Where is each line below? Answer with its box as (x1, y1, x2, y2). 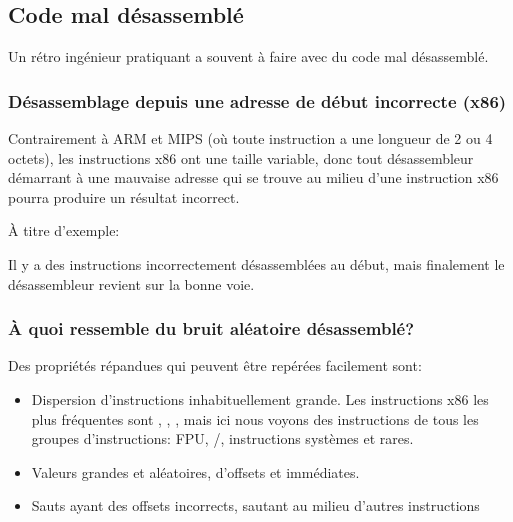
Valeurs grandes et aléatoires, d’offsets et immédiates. (31, 461, 360, 482)
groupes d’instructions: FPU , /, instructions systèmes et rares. (31, 428, 414, 449)
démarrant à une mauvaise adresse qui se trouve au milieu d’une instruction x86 (8, 167, 499, 188)
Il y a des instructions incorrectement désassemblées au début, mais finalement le (8, 253, 505, 274)
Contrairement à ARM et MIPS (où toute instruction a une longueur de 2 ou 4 (8, 128, 493, 149)
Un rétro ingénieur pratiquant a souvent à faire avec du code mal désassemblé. (8, 46, 489, 67)
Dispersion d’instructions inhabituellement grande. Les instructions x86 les (31, 388, 489, 409)
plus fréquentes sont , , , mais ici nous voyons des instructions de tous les (31, 408, 479, 429)
